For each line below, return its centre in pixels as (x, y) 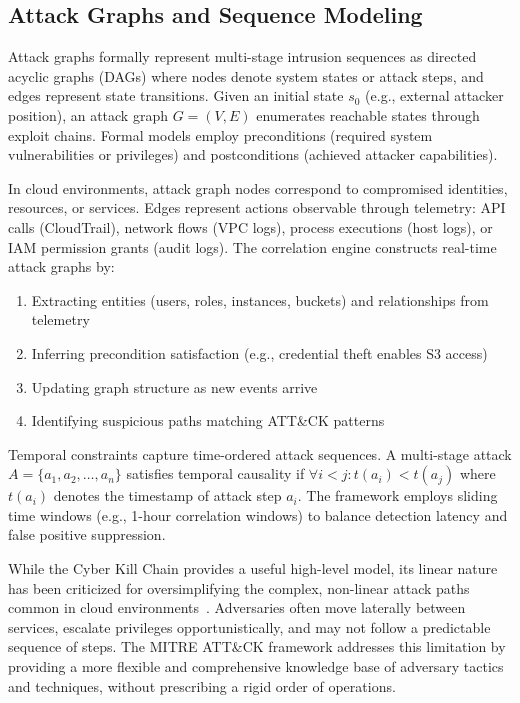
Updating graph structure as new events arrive (174, 386)
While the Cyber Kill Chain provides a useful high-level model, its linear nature (253, 568)
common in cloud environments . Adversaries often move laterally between (237, 607)
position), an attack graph (88, 114)
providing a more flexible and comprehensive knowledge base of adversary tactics (256, 666)
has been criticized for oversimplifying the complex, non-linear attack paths (239, 587)
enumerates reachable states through (368, 114)
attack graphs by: (61, 266)
